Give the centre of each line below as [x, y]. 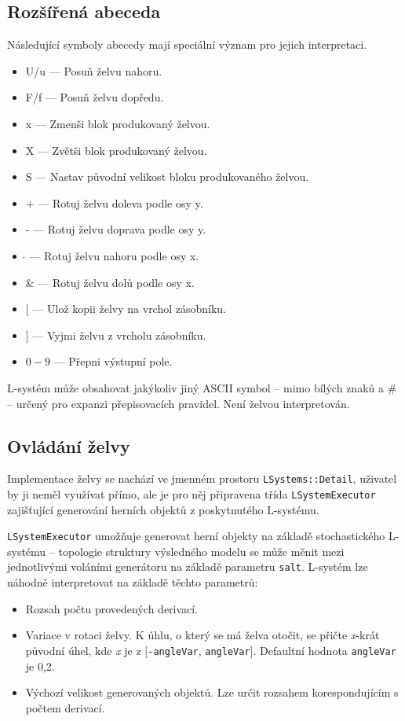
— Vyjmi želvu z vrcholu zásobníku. [119, 335]
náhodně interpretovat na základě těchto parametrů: [133, 582]
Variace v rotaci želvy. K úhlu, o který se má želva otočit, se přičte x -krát [202, 635]
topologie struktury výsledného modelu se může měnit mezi [201, 551]
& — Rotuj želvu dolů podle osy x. [110, 282]
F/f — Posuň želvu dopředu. [95, 97]
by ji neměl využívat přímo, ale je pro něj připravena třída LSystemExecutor [192, 493]
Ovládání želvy [69, 445]
